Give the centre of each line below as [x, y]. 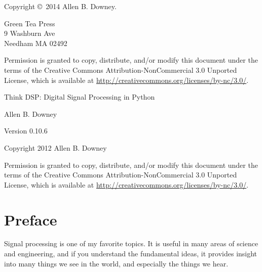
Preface [31, 219]
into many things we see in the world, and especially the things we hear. [116, 263]
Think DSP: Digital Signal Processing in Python [80, 97]
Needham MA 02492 [36, 43]
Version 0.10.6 [26, 131]
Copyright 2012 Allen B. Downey [55, 147]
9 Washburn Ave [30, 33]
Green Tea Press [30, 23]
